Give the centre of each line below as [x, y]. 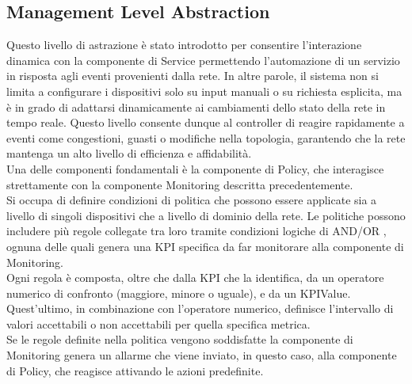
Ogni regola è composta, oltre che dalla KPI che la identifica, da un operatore [195, 278]
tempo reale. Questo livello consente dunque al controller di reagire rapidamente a [206, 122]
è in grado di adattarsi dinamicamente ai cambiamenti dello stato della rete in [196, 106]
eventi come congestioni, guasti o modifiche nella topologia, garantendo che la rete [206, 137]
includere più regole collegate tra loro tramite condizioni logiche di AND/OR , [196, 231]
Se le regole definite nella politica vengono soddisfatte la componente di [180, 339]
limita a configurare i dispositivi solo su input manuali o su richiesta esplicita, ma [204, 91]
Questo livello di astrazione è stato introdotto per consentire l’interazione [184, 45]
